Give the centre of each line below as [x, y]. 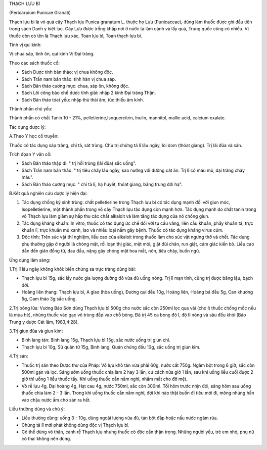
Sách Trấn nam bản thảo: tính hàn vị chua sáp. [69, 79]
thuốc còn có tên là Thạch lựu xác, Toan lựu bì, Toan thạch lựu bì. [76, 36]
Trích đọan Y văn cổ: [30, 154]
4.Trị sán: [19, 356]
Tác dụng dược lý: [27, 127]
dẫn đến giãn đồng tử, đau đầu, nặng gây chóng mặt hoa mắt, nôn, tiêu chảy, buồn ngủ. [111, 251]
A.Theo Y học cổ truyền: [34, 136]
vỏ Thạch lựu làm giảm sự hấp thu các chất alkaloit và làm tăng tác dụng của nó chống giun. [115, 216]
